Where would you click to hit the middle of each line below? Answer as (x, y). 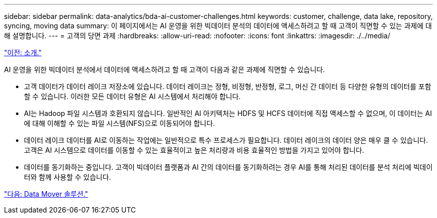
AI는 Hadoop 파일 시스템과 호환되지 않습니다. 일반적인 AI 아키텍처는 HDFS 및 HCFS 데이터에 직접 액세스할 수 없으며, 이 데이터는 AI (228, 113)
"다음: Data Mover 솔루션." (46, 194)
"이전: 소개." (23, 53)
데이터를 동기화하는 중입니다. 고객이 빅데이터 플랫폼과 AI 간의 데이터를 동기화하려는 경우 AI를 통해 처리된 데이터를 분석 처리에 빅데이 (228, 167)
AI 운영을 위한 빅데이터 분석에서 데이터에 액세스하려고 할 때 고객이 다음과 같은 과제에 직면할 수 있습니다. (165, 69)
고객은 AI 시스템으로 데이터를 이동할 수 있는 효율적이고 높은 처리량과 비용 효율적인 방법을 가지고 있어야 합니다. (194, 150)
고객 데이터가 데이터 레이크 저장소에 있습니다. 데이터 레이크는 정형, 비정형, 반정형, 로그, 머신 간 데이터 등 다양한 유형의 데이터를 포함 (228, 86)
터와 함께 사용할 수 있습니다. (68, 177)
